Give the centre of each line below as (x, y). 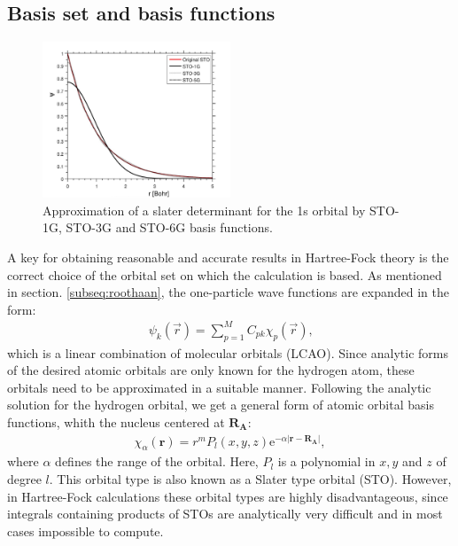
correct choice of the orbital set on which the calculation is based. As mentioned (225, 274)
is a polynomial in (326, 461)
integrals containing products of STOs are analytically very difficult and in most (225, 514)
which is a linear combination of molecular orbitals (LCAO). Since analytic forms (228, 352)
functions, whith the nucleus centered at (116, 422)
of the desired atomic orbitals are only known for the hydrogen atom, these (211, 370)
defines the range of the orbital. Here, (157, 461)
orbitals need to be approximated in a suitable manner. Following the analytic (219, 387)
